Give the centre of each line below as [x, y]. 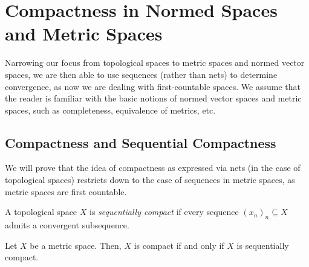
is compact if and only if [179, 245]
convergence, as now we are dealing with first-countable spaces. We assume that [153, 86]
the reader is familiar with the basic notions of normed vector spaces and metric [153, 98]
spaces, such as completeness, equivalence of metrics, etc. [110, 110]
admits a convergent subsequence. [67, 225]
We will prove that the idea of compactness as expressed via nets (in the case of [153, 168]
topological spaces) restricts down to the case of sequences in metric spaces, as [150, 180]
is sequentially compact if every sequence [164, 212]
